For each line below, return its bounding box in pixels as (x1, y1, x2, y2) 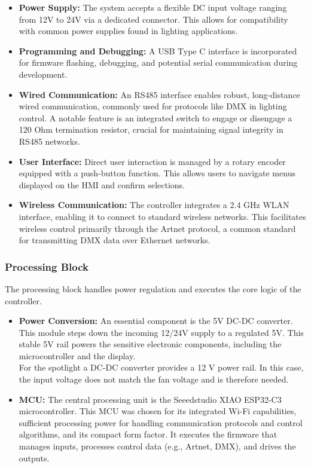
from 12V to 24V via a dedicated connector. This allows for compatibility (19, 13, 288, 25)
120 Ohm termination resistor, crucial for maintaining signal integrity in (19, 123, 283, 136)
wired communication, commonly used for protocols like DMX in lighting (19, 100, 287, 112)
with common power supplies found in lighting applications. (19, 25, 238, 37)
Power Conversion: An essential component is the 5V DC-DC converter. (19, 314, 293, 327)
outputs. (19, 451, 50, 464)
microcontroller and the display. (19, 349, 136, 362)
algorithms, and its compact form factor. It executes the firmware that (19, 428, 278, 441)
